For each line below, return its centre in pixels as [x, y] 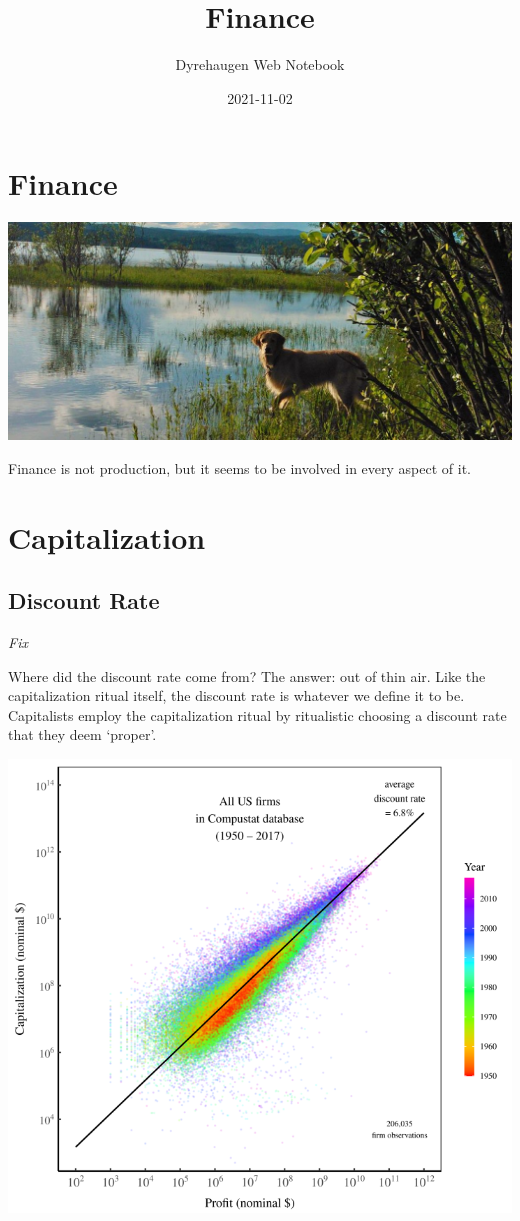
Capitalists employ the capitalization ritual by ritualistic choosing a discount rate [257, 714]
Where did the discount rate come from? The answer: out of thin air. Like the [247, 675]
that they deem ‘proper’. [82, 734]
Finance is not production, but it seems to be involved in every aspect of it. [239, 467]
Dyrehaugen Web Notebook [260, 64]
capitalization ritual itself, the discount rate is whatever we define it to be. [236, 695]
